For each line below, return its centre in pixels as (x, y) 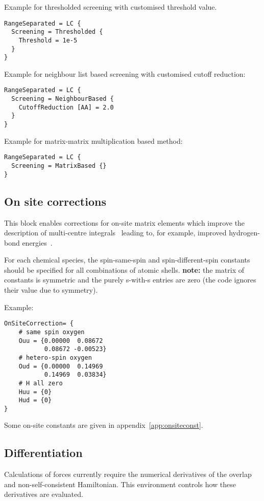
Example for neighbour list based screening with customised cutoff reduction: (125, 73)
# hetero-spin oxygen (55, 357)
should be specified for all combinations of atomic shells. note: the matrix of (124, 269)
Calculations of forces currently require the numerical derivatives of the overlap (128, 474)
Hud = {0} (35, 400)
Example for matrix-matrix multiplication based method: (93, 140)
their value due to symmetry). (51, 290)
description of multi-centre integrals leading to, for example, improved (115, 233)
